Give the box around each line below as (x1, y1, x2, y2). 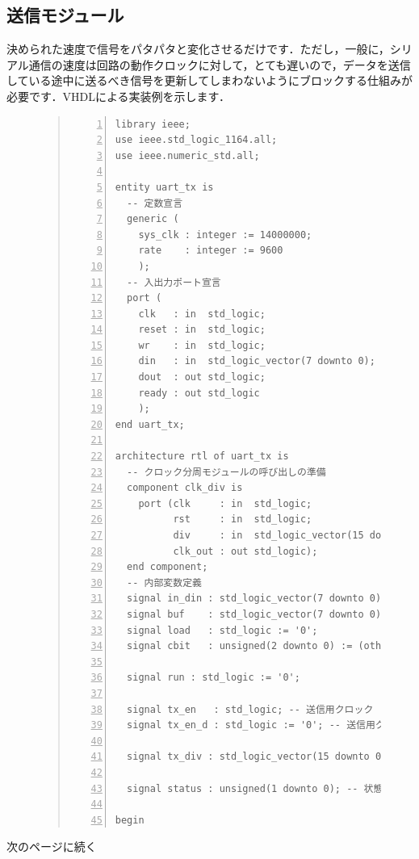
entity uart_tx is (115, 181, 214, 193)
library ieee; (115, 118, 191, 130)
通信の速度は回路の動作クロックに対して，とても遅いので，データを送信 (28, 56, 411, 73)
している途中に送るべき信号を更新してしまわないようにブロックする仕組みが (6, 72, 413, 89)
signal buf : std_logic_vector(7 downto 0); (127, 608, 388, 620)
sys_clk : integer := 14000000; (138, 228, 312, 241)
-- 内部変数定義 (127, 576, 202, 589)
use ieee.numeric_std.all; (115, 149, 260, 161)
